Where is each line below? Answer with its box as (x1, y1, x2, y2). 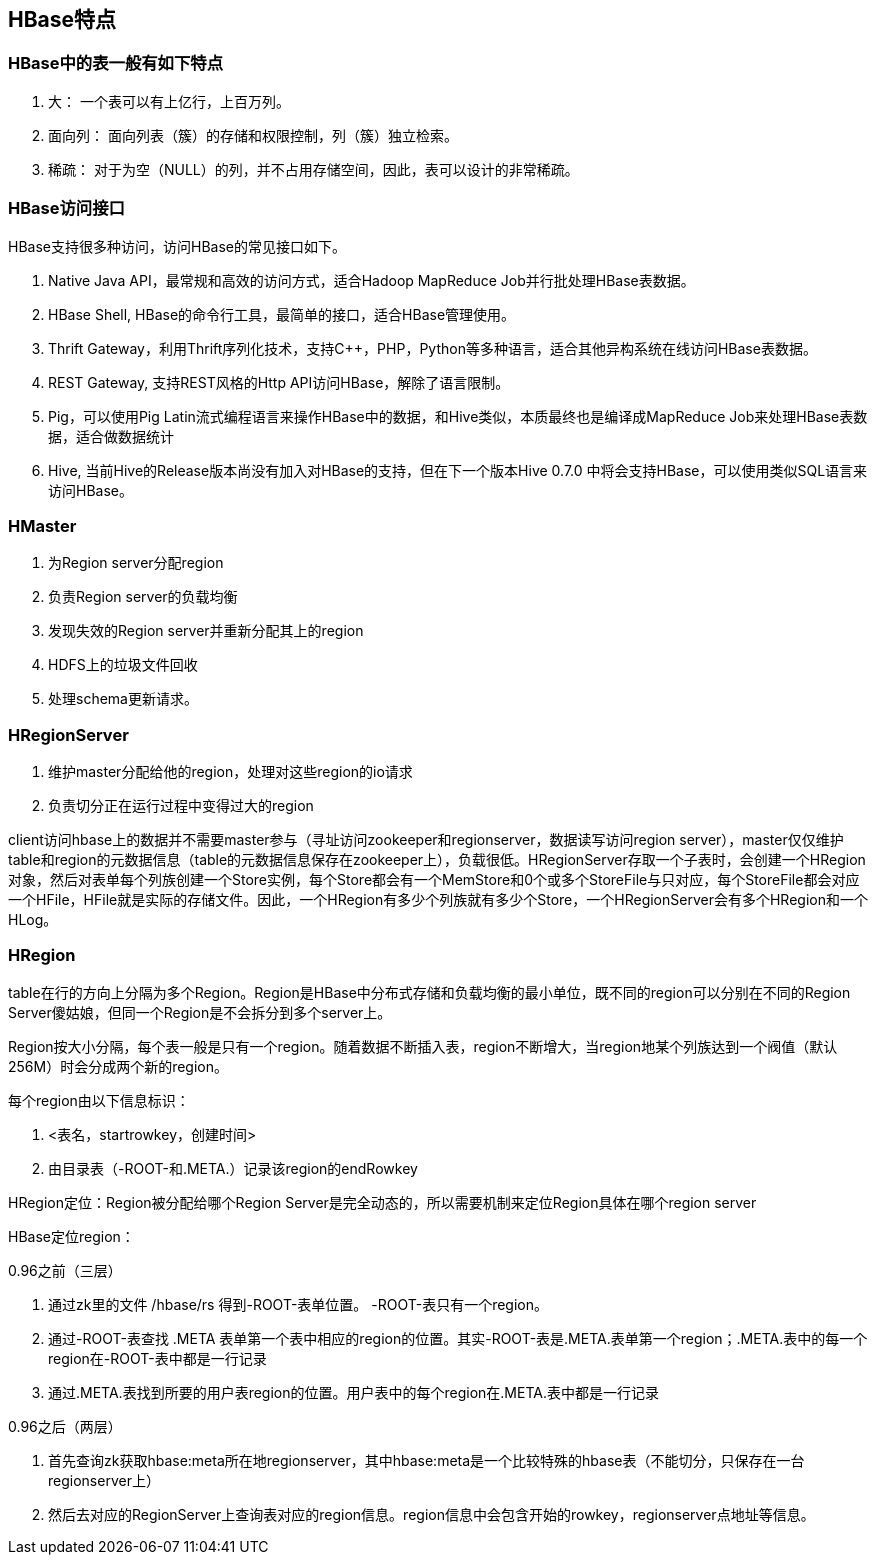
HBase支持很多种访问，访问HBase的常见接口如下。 (8, 237, 346, 255)
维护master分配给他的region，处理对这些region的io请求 (48, 763, 413, 781)
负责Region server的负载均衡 (48, 588, 238, 606)
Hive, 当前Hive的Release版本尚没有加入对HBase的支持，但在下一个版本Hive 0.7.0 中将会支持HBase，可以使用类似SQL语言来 (48, 461, 868, 479)
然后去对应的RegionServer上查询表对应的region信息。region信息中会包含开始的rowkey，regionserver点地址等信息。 (48, 1505, 815, 1523)
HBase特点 (8, 7, 117, 32)
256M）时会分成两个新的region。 (8, 1057, 229, 1075)
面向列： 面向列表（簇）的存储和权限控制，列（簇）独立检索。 (48, 126, 458, 144)
